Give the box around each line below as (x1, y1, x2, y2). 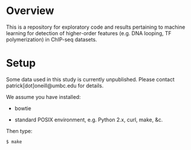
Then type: (6, 127, 33, 134)
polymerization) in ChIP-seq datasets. (6, 36, 97, 43)
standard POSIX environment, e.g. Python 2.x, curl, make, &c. (14, 116, 163, 123)
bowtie (14, 104, 32, 112)
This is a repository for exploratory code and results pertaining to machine (6, 23, 186, 30)
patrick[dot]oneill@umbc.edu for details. (6, 82, 104, 89)
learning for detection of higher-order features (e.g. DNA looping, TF (6, 29, 172, 36)
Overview (6, 4, 54, 18)
